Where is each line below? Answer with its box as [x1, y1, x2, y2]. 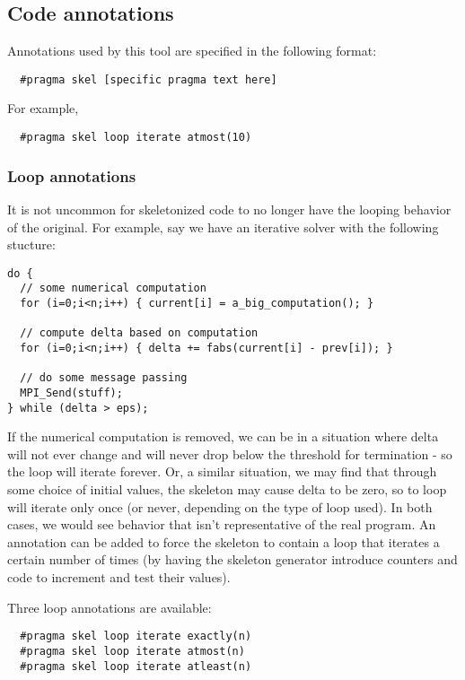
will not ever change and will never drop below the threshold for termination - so [7, 444, 452, 463]
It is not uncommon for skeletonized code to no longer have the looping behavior [7, 199, 452, 218]
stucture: [7, 235, 56, 254]
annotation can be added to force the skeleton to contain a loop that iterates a [7, 532, 440, 551]
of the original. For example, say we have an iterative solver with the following [7, 217, 439, 236]
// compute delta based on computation [20, 327, 259, 340]
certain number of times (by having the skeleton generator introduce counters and [7, 550, 458, 569]
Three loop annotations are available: [7, 597, 212, 616]
